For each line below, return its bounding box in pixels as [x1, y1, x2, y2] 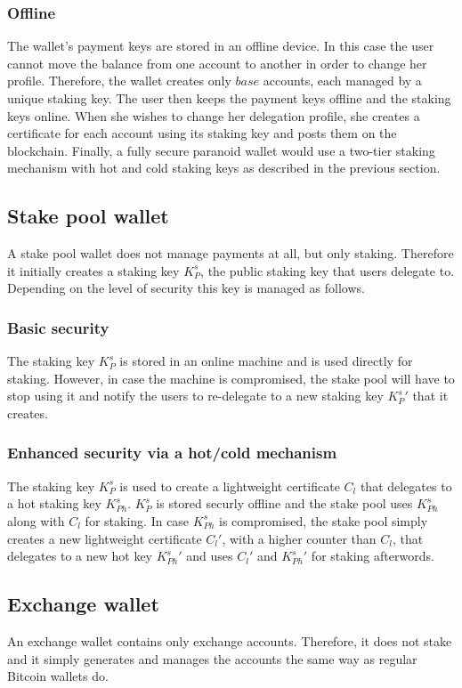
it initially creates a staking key [7, 261, 180, 279]
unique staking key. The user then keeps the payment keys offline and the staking [7, 89, 451, 107]
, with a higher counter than [222, 529, 377, 547]
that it [412, 386, 449, 405]
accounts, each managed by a [263, 71, 422, 90]
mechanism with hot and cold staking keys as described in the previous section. [7, 158, 441, 177]
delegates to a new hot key [7, 546, 152, 565]
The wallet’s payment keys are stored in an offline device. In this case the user [7, 36, 434, 55]
